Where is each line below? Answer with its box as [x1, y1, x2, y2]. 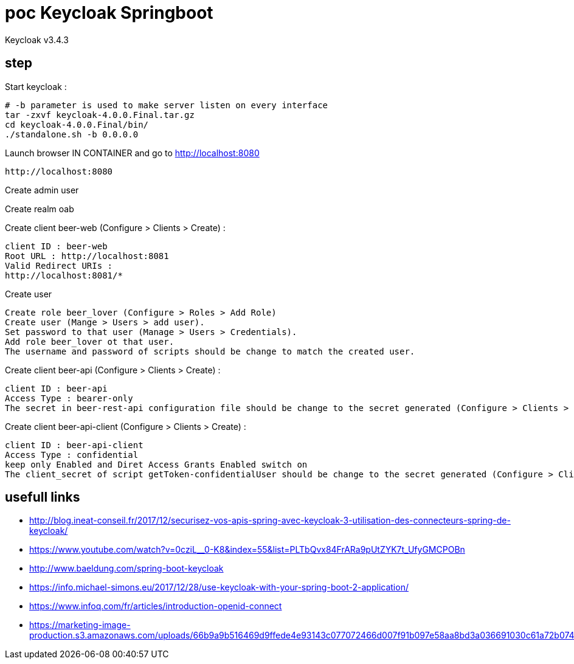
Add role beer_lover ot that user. [5, 336, 175, 347]
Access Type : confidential [5, 449, 139, 460]
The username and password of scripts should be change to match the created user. [5, 346, 415, 356]
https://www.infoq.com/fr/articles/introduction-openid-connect [29, 601, 282, 612]
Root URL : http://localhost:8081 [5, 251, 169, 261]
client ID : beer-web [5, 241, 108, 251]
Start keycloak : [5, 81, 67, 92]
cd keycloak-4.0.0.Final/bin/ [5, 119, 149, 130]
